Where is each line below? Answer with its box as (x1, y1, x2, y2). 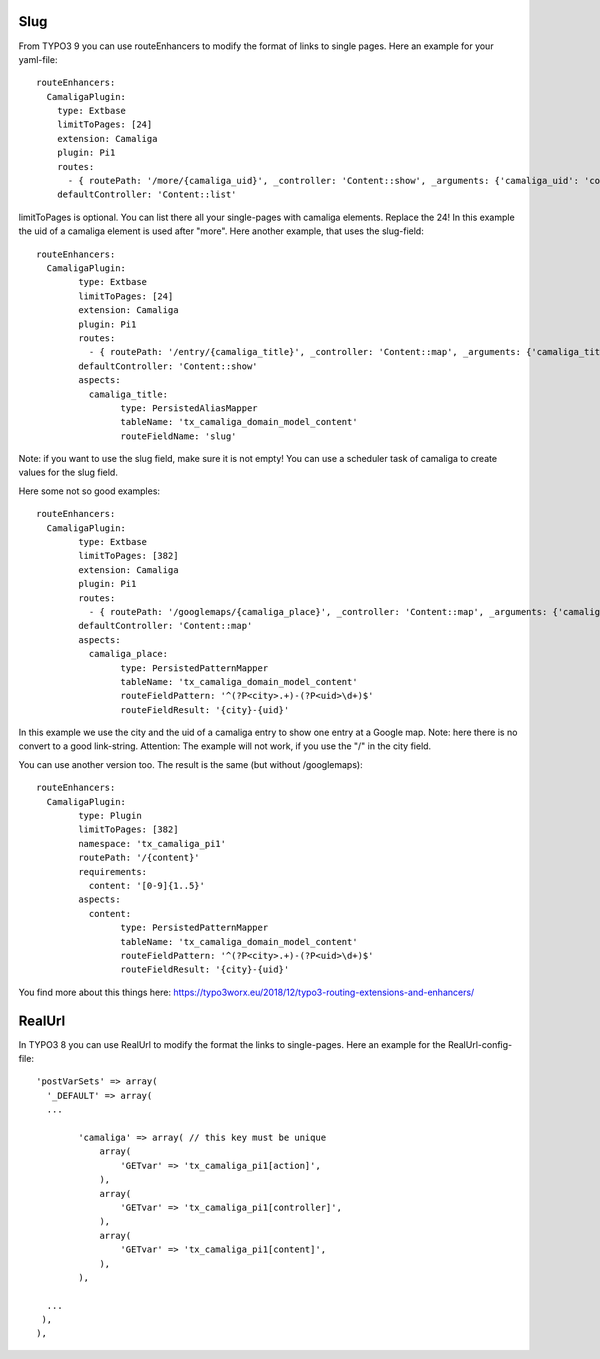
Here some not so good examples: (18, 485, 160, 497)
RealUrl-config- (447, 1038, 513, 1050)
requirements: (78, 866, 148, 877)
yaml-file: (18, 53, 58, 65)
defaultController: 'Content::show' (78, 360, 259, 372)
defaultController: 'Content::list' (56, 189, 237, 200)
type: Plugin (78, 810, 142, 822)
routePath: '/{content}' (78, 852, 200, 864)
